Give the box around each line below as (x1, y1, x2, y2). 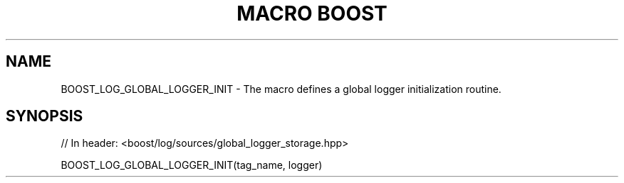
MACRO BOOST (236, 1, 388, 26)
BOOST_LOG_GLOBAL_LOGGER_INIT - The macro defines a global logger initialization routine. (61, 82, 501, 95)
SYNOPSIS (6, 107, 83, 126)
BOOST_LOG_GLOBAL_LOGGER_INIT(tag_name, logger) (61, 159, 323, 172)
